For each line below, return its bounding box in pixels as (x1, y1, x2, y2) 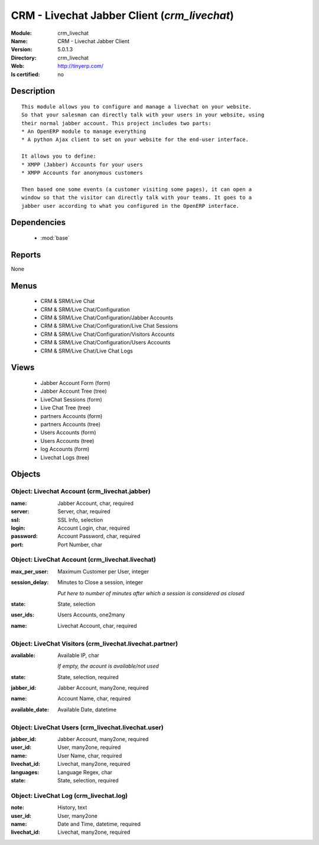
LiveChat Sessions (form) (40, 396, 103, 403)
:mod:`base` (40, 234, 70, 242)
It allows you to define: (21, 153, 97, 159)
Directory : (11, 54, 37, 61)
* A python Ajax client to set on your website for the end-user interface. (21, 136, 249, 143)
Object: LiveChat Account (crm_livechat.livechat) (11, 556, 157, 564)
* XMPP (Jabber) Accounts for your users (21, 161, 143, 168)
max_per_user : (11, 567, 48, 575)
